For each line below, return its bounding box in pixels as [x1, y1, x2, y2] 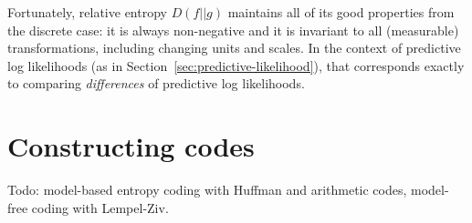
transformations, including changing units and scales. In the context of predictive [7, 38, 461, 57]
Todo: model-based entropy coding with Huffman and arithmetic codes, [7, 180, 407, 199]
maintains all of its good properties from [227, 3, 455, 21]
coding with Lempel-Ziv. [31, 198, 169, 217]
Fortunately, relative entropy [7, 3, 167, 21]
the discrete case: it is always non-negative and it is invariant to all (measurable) [7, 20, 459, 39]
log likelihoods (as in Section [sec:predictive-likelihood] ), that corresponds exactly [7, 56, 465, 75]
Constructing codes [7, 127, 255, 165]
